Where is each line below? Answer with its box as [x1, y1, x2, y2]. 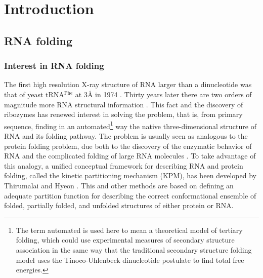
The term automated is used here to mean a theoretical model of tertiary [16, 224, 243, 235]
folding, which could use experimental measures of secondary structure [16, 234, 235, 245]
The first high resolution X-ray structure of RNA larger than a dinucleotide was [4, 79, 252, 90]
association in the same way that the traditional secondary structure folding [16, 244, 252, 255]
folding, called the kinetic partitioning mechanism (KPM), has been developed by [4, 170, 256, 181]
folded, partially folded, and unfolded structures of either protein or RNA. [4, 200, 234, 211]
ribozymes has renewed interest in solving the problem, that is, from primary [4, 109, 243, 120]
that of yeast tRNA [4, 89, 64, 99]
